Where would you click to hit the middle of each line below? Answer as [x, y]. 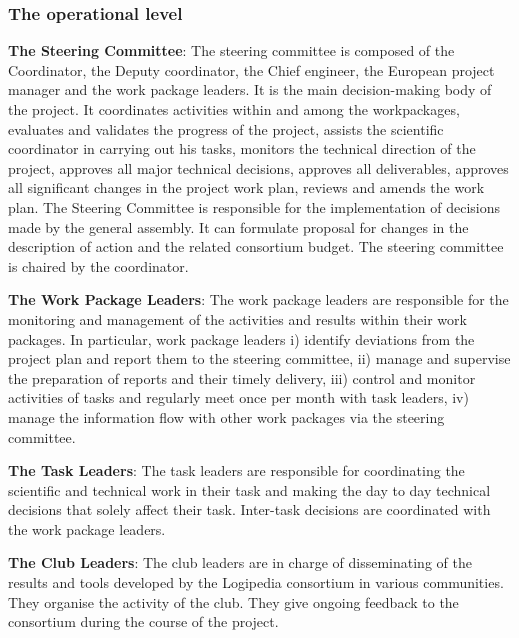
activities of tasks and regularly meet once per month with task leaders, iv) [238, 397]
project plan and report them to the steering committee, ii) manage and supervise [259, 358]
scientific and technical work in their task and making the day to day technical [249, 489]
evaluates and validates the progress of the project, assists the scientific [226, 128]
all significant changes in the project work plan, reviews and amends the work [246, 187]
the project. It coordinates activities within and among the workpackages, [234, 109]
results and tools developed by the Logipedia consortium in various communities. [256, 582]
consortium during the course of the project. [143, 621]
